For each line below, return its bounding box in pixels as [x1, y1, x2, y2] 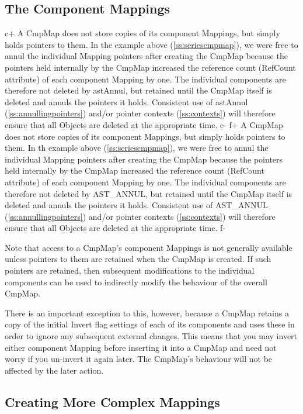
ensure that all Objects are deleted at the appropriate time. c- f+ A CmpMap [5, 118, 283, 130]
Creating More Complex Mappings [5, 392, 220, 410]
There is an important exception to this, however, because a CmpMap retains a [5, 306, 289, 319]
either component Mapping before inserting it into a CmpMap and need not [5, 341, 277, 353]
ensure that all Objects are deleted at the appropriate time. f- [5, 222, 225, 234]
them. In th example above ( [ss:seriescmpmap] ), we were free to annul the [5, 142, 269, 154]
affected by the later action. [5, 364, 104, 376]
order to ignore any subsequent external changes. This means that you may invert [5, 330, 298, 342]
